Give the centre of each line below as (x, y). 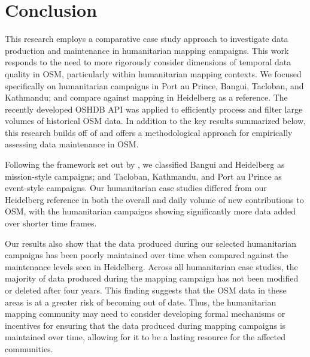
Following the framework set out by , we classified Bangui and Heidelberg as (145, 164)
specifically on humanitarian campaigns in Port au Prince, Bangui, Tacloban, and (154, 85)
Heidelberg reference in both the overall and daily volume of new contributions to (154, 199)
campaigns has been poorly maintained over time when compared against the (147, 255)
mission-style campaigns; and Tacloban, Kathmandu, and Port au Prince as (143, 176)
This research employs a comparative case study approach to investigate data (147, 39)
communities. (29, 348)
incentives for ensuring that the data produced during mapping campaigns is (145, 325)
